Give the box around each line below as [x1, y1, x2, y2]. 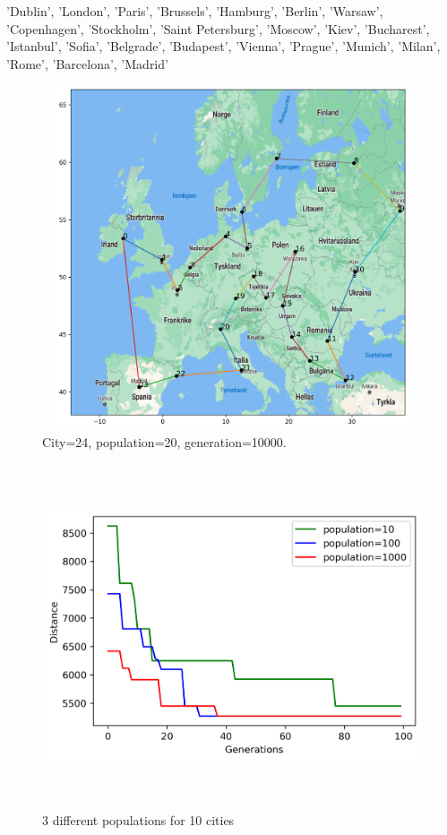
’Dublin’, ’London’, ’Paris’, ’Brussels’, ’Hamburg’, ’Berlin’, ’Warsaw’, [6, 2, 383, 20]
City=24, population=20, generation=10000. [42, 432, 287, 451]
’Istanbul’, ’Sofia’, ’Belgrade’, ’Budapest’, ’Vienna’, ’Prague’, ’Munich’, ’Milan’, [6, 37, 441, 56]
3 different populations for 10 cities [42, 811, 235, 830]
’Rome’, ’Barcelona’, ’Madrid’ [6, 54, 168, 73]
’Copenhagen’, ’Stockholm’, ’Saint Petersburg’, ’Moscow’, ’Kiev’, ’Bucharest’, [6, 19, 430, 38]
